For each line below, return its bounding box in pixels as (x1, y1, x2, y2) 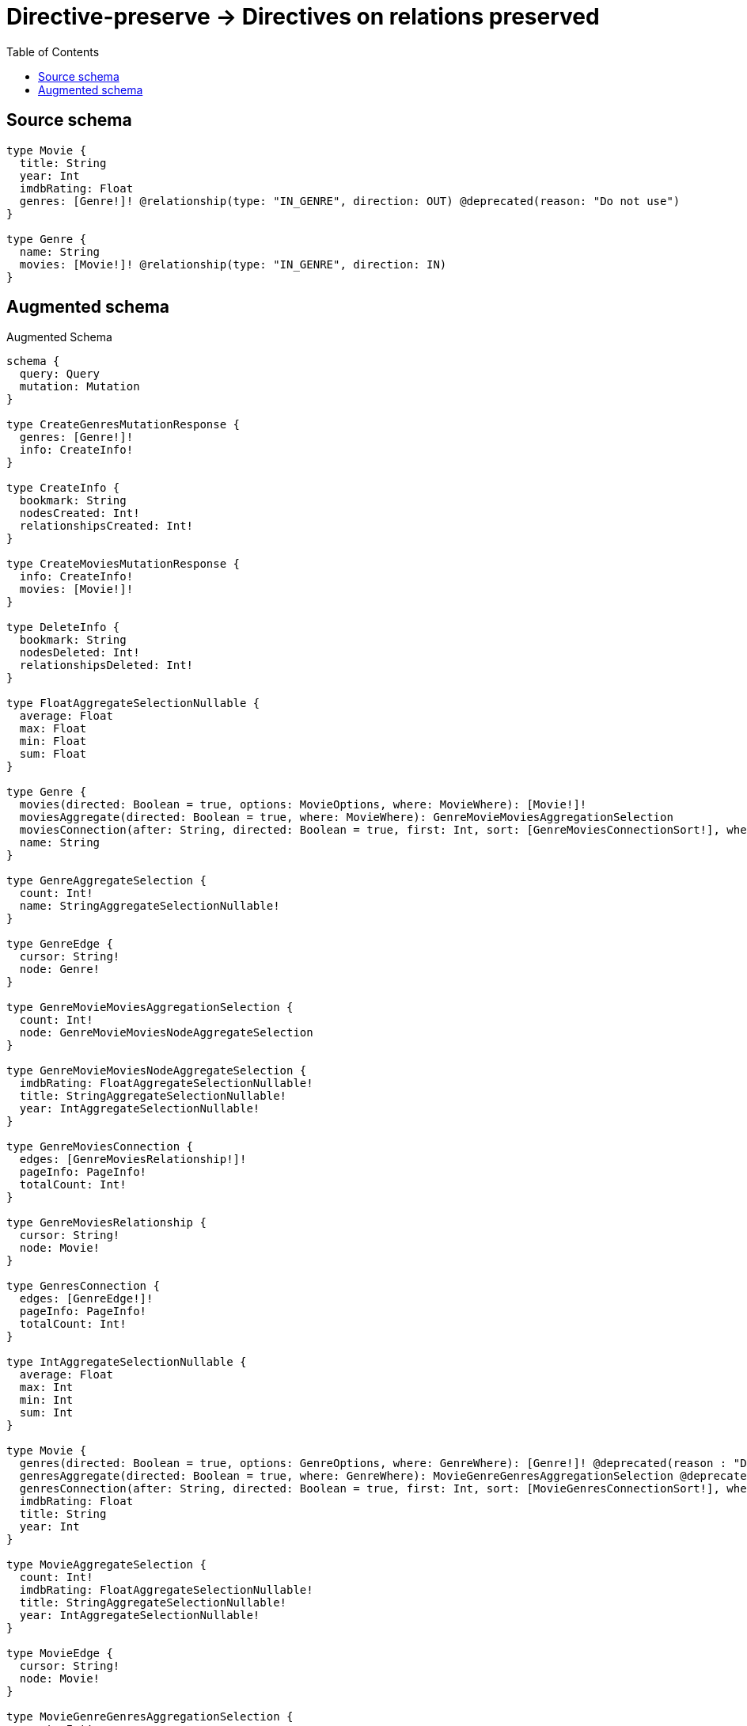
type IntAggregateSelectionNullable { (6, 1355, 247, 1369)
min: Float (19, 735, 87, 748)
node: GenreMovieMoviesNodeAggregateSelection (19, 1026, 313, 1040)
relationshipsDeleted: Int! (19, 659, 194, 672)
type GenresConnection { (6, 1279, 160, 1293)
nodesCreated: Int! (19, 507, 140, 520)
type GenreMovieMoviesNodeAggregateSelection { (6, 1064, 307, 1078)
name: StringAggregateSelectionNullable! (19, 899, 280, 913)
